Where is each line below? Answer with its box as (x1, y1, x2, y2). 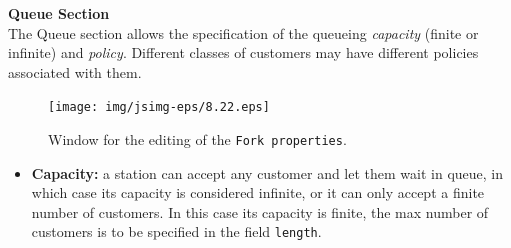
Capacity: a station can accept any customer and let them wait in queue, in (31, 162, 504, 183)
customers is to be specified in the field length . (31, 221, 322, 242)
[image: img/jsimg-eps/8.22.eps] (48, 100, 270, 115)
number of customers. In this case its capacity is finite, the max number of (31, 201, 489, 222)
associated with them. (8, 61, 142, 82)
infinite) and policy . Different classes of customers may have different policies (8, 42, 479, 63)
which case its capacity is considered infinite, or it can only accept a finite (31, 182, 485, 203)
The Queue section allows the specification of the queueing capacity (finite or (8, 22, 479, 43)
